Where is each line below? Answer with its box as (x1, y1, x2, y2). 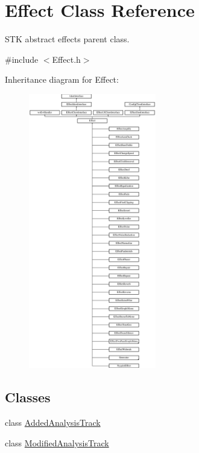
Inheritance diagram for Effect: (5, 73, 119, 86)
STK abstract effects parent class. (5, 33, 130, 45)
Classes (5, 388, 51, 406)
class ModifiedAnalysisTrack (5, 436, 109, 449)
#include (5, 53, 39, 65)
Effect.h (52, 53, 81, 65)
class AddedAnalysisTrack (5, 416, 101, 429)
